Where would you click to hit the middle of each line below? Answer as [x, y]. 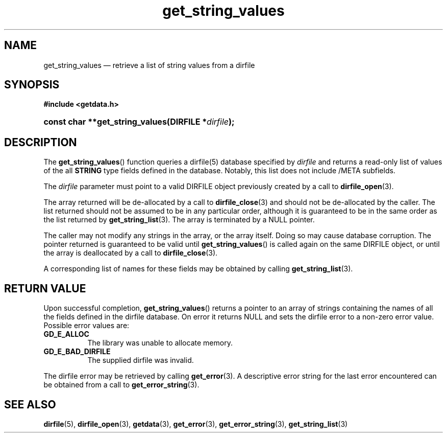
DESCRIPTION [41, 142]
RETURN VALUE [45, 288]
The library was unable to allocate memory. [160, 343]
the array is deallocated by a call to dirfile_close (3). [131, 253]
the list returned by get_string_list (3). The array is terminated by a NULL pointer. [179, 220]
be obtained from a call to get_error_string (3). [121, 385]
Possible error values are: [86, 326]
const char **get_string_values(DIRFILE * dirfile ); [139, 122]
